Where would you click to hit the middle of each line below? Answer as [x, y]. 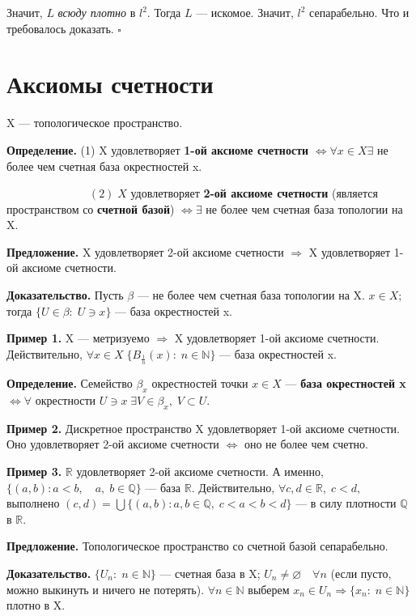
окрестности [66, 400]
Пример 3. [34, 472]
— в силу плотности [346, 503]
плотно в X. [36, 605]
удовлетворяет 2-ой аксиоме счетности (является [254, 193]
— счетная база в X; [210, 574]
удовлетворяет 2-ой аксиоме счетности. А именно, [200, 472]
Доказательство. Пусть [65, 295]
